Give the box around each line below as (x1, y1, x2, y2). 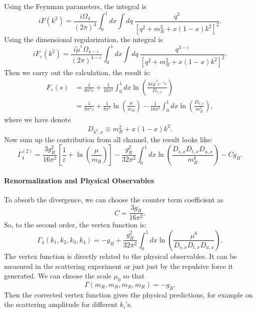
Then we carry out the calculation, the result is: (4, 67, 151, 78)
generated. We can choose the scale (4, 270, 111, 281)
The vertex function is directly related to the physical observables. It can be (4, 250, 237, 261)
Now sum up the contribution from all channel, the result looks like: (4, 134, 212, 144)
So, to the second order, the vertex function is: (4, 219, 146, 230)
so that (123, 270, 145, 281)
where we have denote (4, 114, 71, 124)
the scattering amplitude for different (4, 299, 117, 309)
